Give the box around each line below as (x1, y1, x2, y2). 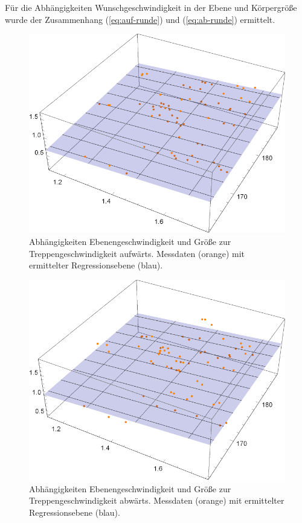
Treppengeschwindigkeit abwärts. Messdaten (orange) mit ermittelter (29, 494, 284, 507)
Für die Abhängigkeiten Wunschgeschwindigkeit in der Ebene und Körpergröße (5, 1, 297, 13)
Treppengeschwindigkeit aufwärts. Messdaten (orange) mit (29, 247, 245, 259)
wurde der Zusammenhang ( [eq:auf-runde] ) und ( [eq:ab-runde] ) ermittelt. (5, 13, 275, 25)
